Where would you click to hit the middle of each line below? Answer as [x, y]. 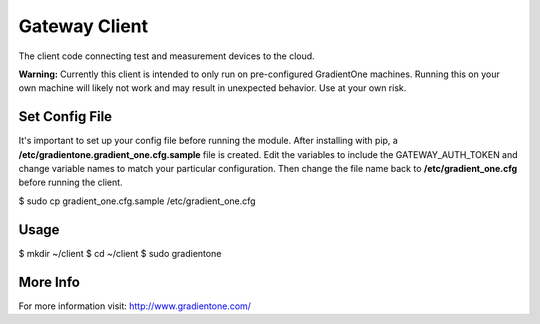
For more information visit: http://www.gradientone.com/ [135, 306]
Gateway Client [83, 26]
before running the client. [71, 182]
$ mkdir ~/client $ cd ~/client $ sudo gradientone [120, 253]
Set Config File [65, 116]
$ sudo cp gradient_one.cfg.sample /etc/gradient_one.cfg [137, 201]
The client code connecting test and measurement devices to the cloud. [166, 56]
